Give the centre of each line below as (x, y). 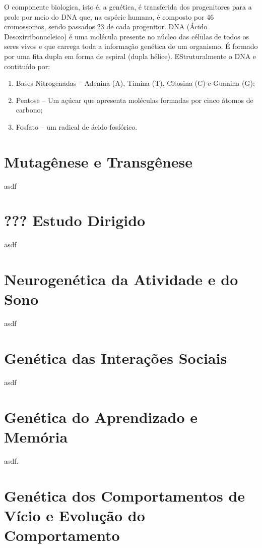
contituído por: (27, 66)
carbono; (29, 110)
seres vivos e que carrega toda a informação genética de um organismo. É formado (131, 46)
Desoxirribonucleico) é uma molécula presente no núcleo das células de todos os (127, 36)
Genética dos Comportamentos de (125, 495)
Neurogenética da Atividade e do (121, 279)
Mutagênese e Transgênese (99, 161)
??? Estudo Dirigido (75, 220)
